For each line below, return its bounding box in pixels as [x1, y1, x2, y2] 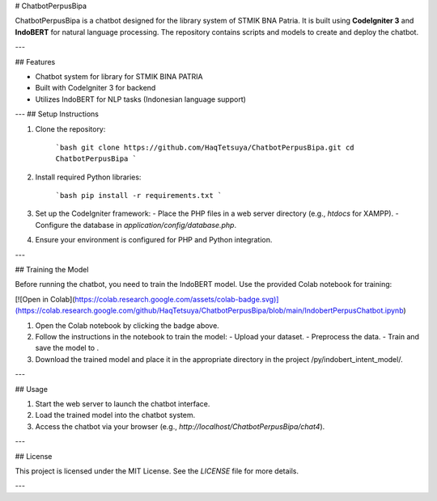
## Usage [15, 384, 49, 394]
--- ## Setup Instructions [15, 109, 100, 119]
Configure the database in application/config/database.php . [35, 220, 237, 229]
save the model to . [35, 343, 100, 353]
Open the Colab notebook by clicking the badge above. [35, 320, 220, 330]
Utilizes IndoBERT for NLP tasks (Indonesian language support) [35, 94, 247, 104]
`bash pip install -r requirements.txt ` [55, 191, 223, 200]
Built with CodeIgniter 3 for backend [35, 83, 156, 93]
